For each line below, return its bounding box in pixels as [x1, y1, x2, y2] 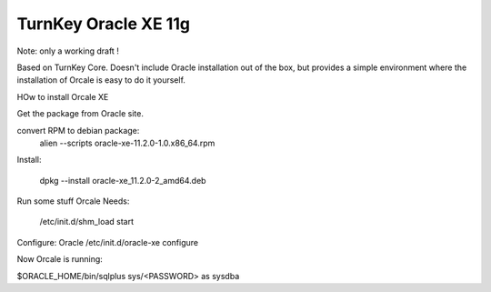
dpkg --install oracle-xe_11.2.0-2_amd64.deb [39, 175, 206, 186]
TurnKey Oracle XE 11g [16, 14, 191, 34]
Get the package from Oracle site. [16, 108, 145, 119]
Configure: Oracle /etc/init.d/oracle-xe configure [16, 237, 199, 247]
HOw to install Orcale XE [16, 91, 109, 102]
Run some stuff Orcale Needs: [16, 196, 130, 206]
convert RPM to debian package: [16, 125, 140, 136]
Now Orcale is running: [16, 254, 104, 265]
